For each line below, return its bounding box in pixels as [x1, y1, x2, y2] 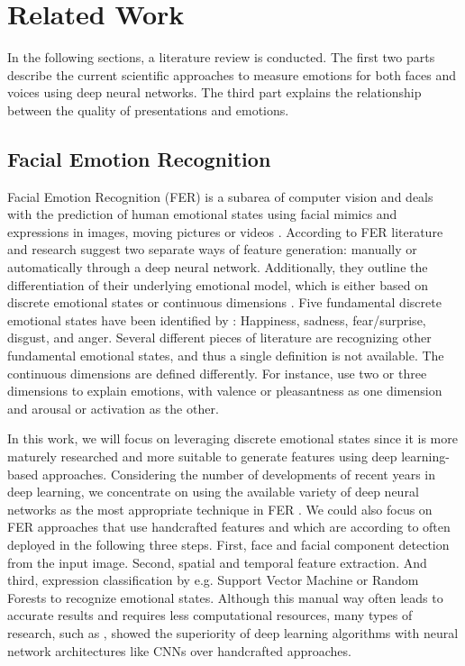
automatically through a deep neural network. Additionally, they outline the [7, 258, 428, 277]
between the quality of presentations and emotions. [7, 100, 289, 119]
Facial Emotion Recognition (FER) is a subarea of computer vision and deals [7, 187, 433, 205]
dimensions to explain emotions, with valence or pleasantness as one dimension [7, 381, 442, 400]
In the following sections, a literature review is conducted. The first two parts [7, 48, 435, 67]
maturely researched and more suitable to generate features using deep [7, 447, 397, 466]
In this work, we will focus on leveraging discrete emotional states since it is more [7, 429, 458, 448]
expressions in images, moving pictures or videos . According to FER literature [7, 222, 443, 241]
